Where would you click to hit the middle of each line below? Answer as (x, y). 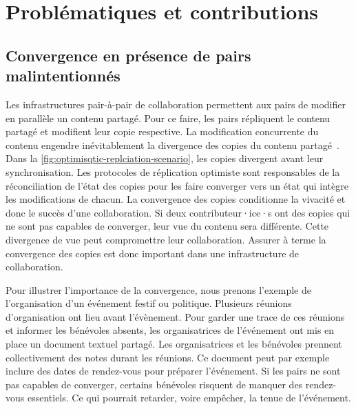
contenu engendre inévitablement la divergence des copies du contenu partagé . (172, 144)
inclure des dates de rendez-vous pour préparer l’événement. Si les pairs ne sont (173, 371)
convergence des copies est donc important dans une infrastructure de (153, 253)
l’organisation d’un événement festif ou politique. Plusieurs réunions (149, 303)
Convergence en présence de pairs (128, 55)
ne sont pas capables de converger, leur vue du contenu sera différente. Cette (167, 226)
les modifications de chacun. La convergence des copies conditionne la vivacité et (176, 199)
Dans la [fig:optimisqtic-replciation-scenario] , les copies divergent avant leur (165, 158)
